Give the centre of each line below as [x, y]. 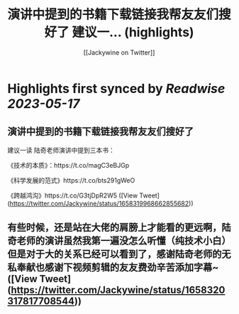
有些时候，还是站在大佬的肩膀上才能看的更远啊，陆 [119, 228]
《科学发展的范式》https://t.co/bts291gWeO [71, 180]
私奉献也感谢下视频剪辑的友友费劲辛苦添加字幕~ [113, 267]
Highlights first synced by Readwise [116, 88]
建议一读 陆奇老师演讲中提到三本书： [61, 150]
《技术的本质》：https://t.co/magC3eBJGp [68, 165]
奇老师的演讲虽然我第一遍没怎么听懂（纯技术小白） [119, 241]
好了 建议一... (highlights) [119, 32]
